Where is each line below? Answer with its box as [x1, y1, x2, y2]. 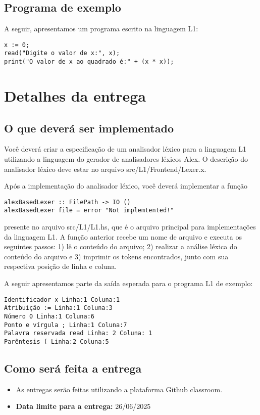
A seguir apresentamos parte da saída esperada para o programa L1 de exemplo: [4, 278, 253, 288]
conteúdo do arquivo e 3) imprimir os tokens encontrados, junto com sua [4, 251, 229, 261]
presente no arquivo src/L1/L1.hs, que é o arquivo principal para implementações [4, 221, 256, 232]
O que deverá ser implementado [4, 120, 174, 135]
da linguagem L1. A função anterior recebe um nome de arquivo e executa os [4, 231, 242, 242]
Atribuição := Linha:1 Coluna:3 [4, 304, 113, 312]
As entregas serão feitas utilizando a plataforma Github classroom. [16, 384, 223, 394]
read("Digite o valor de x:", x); [4, 50, 120, 57]
